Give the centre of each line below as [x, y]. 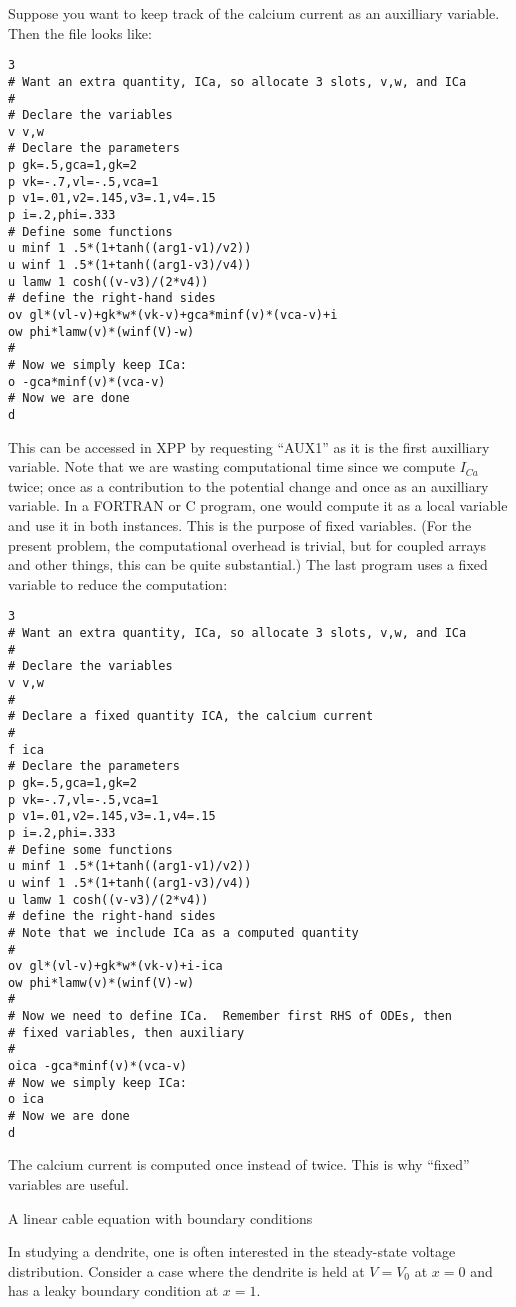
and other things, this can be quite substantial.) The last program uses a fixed [248, 564]
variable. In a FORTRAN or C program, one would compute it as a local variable [258, 505]
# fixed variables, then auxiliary [126, 1032]
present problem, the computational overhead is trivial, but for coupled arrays [247, 544]
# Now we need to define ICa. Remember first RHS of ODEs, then [230, 1016]
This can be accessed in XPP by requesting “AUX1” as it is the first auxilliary [249, 446]
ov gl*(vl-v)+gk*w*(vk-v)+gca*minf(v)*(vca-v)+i [173, 315]
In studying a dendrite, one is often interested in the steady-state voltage [232, 1251]
